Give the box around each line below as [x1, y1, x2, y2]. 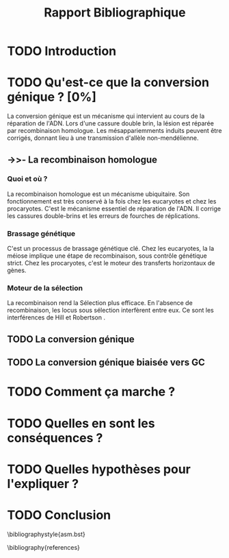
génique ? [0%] [7, 89, 97, 105]
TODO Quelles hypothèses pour [7, 461, 191, 477]
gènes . [7, 266, 27, 275]
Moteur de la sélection [7, 283, 83, 293]
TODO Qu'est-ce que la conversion [7, 75, 210, 90]
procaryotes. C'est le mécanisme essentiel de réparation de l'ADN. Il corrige [7, 204, 221, 213]
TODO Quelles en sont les [7, 415, 155, 431]
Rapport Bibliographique [44, 5, 186, 21]
